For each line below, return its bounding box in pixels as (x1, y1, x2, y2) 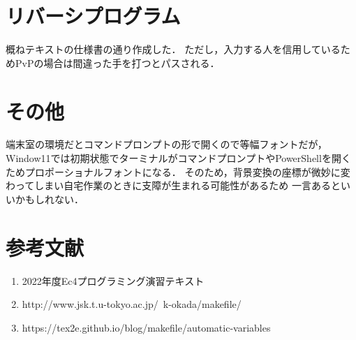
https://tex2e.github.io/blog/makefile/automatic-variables (22, 320, 271, 334)
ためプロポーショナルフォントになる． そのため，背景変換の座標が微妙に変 (6, 164, 350, 179)
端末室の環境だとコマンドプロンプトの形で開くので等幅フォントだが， (6, 137, 327, 151)
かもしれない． (15, 191, 84, 206)
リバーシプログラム (6, 1, 181, 30)
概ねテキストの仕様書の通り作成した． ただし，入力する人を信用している (6, 42, 341, 57)
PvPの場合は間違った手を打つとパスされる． (15, 55, 220, 70)
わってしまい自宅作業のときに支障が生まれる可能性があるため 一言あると (6, 178, 341, 193)
